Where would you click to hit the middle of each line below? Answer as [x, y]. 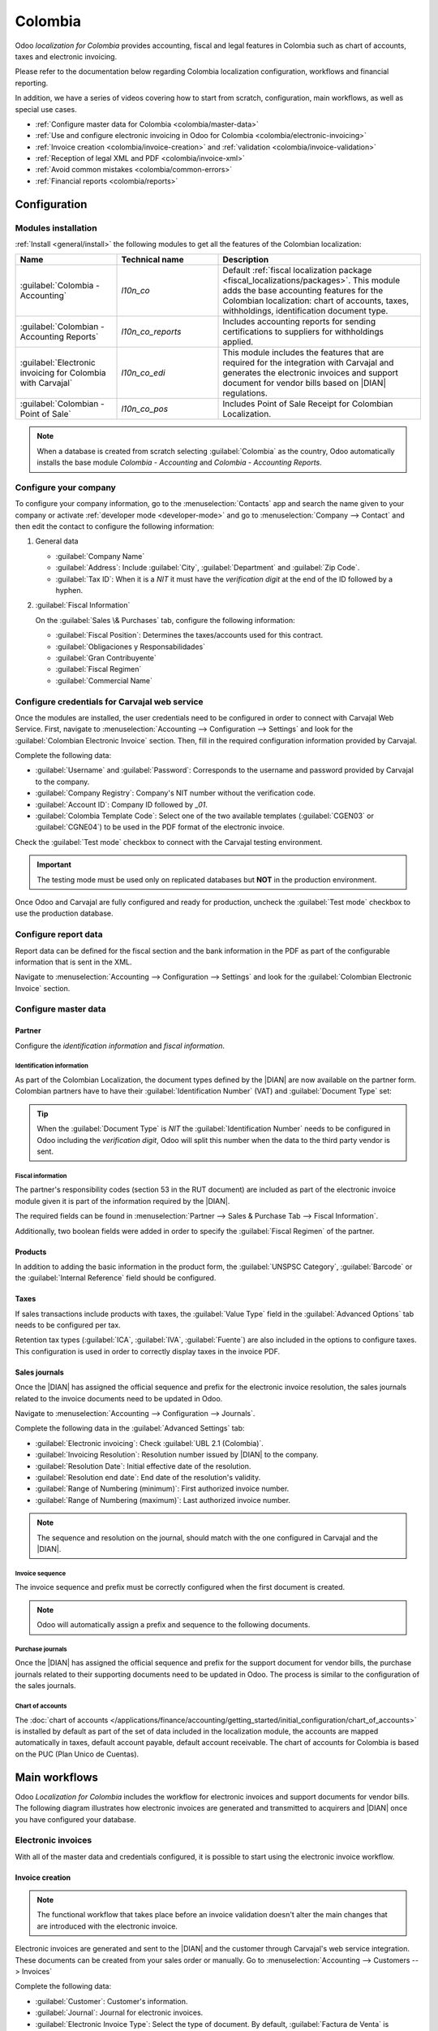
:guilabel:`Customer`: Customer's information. [112, 2001]
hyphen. [69, 591]
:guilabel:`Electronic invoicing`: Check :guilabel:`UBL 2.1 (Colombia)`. [149, 1443]
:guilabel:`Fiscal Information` [83, 605]
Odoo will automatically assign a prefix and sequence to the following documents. [174, 1625]
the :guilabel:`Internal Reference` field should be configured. [116, 1278]
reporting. [32, 83]
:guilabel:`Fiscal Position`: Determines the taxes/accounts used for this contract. [189, 635]
